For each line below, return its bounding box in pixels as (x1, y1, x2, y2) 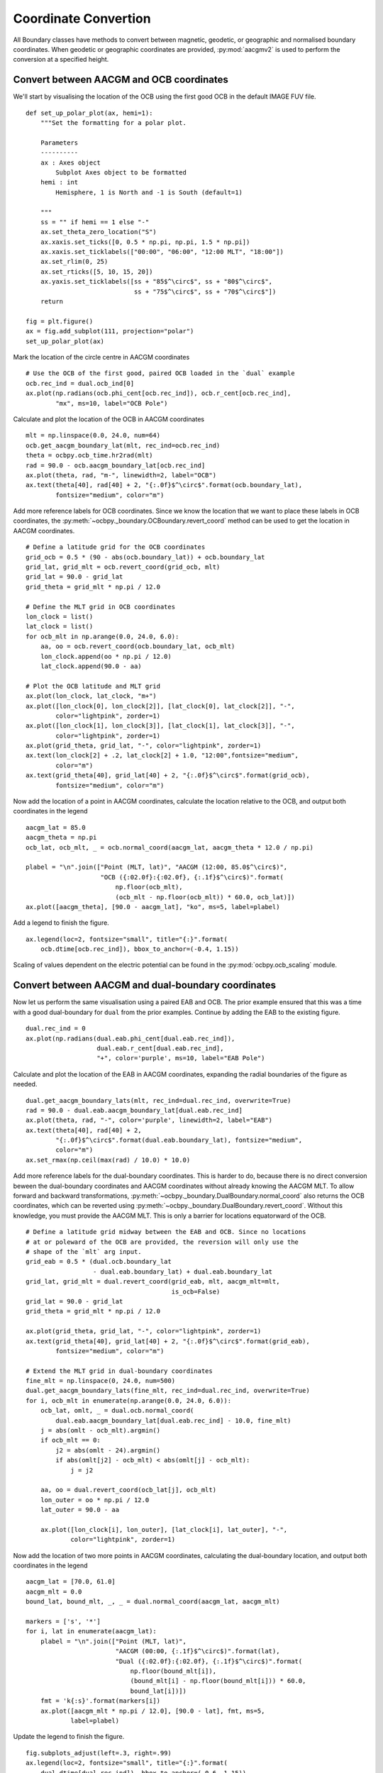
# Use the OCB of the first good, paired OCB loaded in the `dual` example (26, 369, 295, 377)
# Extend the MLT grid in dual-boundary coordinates (26, 1367, 213, 1375)
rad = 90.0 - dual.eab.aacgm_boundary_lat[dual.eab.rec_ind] (26, 1106, 243, 1114)
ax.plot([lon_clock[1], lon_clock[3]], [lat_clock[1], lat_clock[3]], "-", (26, 722, 295, 730)
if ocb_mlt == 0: (40, 1436, 101, 1445)
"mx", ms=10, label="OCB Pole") (55, 399, 168, 407)
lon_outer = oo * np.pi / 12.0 (40, 1496, 150, 1504)
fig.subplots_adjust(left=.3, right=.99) (26, 1749, 172, 1757)
